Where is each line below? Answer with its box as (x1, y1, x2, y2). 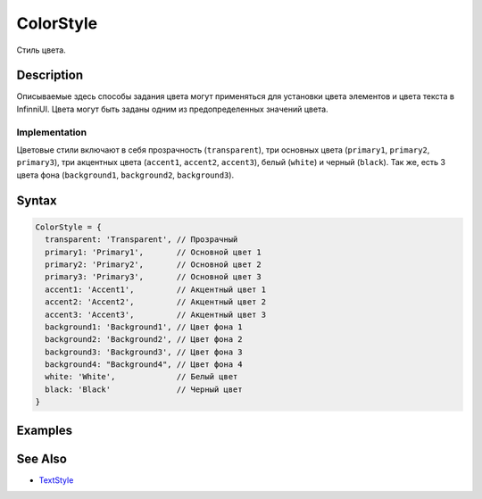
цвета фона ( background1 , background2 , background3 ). (16, 170, 235, 180)
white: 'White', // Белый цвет (45, 371, 238, 382)
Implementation (16, 126, 87, 138)
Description (16, 68, 84, 83)
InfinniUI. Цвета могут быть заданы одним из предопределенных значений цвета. (16, 104, 329, 114)
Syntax (16, 193, 57, 208)
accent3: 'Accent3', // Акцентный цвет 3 (45, 309, 267, 320)
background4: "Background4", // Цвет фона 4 (45, 360, 243, 370)
